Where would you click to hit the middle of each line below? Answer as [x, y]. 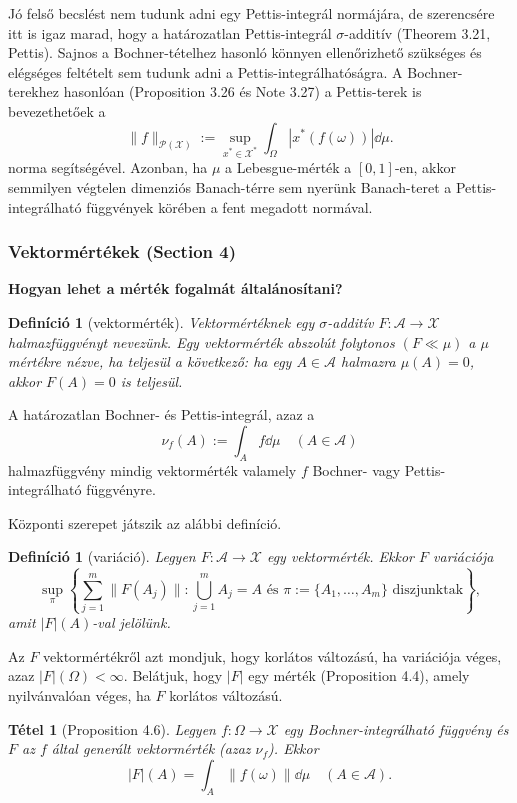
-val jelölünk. [131, 622]
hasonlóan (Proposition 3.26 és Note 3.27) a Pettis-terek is [242, 91]
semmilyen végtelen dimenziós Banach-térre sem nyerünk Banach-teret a [230, 186]
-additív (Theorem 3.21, [417, 32]
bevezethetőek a [57, 110]
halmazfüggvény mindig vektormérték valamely [152, 469]
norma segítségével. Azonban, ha [108, 167]
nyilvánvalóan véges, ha [79, 695]
